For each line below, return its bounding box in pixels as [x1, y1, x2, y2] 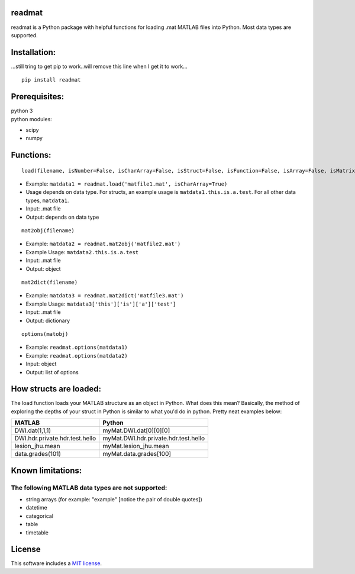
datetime [25, 504, 47, 511]
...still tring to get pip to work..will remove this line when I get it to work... [11, 63, 188, 70]
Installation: [11, 47, 56, 57]
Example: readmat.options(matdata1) [25, 343, 128, 351]
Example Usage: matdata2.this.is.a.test [25, 248, 139, 255]
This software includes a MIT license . [11, 560, 102, 567]
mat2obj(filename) [21, 228, 75, 234]
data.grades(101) [14, 450, 62, 458]
